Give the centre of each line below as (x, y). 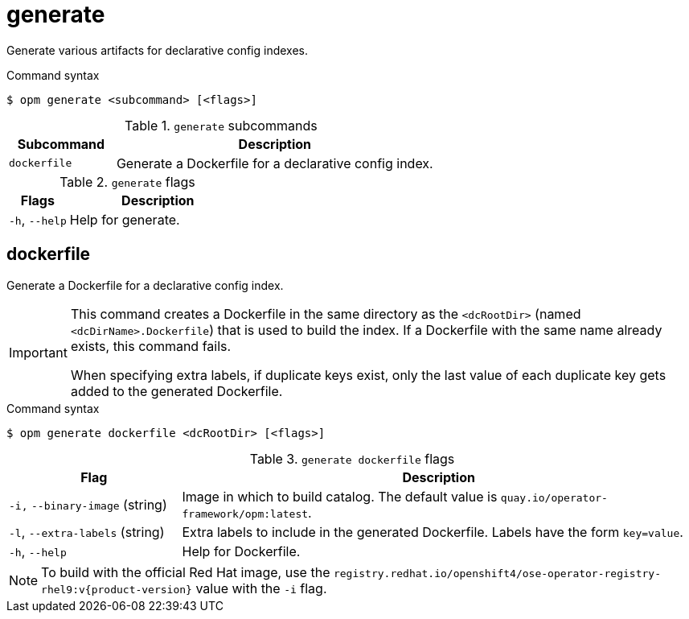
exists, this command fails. (151, 346)
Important (38, 352)
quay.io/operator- (554, 497)
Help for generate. (125, 219)
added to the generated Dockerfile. (176, 391)
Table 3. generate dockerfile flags (352, 458)
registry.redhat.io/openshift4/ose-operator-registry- (497, 573)
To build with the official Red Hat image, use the (186, 572)
